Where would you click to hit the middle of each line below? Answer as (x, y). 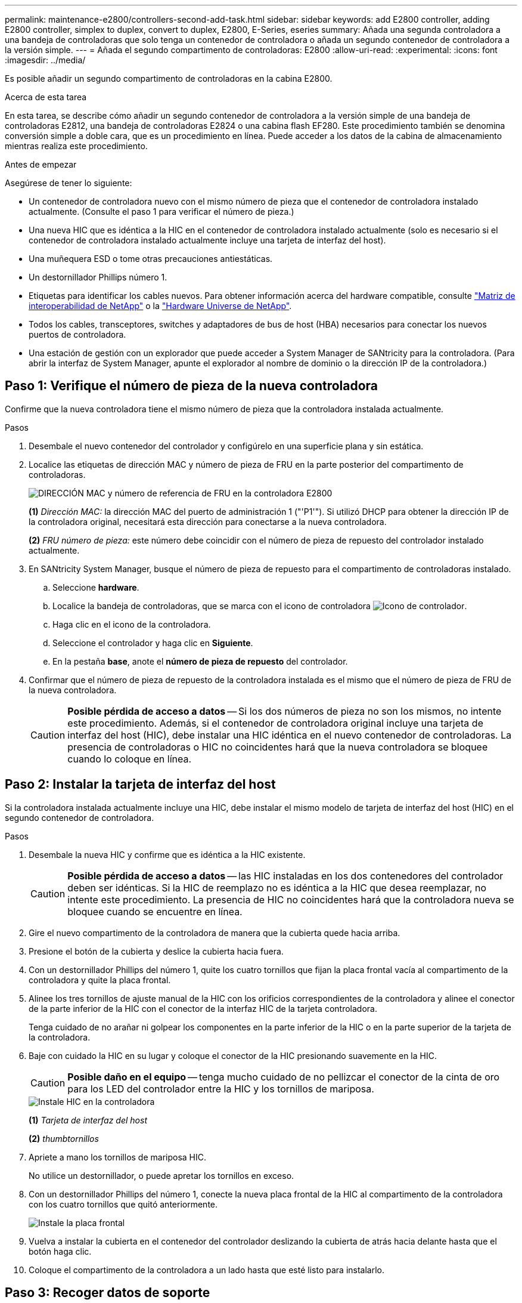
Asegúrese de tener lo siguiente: (69, 183)
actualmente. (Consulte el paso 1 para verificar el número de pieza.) (161, 211)
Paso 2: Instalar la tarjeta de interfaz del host (140, 785)
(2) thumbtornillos (64, 1138)
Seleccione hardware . (96, 587)
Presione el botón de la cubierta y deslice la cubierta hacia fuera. (156, 951)
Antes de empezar (41, 164)
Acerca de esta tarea (46, 97)
